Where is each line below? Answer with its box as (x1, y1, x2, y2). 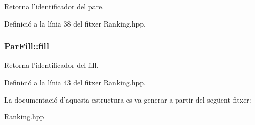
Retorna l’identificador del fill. (4, 60, 99, 70)
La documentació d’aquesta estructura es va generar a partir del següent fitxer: (4, 94, 251, 105)
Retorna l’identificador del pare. (4, 1, 104, 11)
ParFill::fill (4, 40, 50, 53)
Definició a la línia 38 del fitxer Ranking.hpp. (4, 18, 146, 29)
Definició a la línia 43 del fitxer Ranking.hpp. (4, 77, 146, 87)
